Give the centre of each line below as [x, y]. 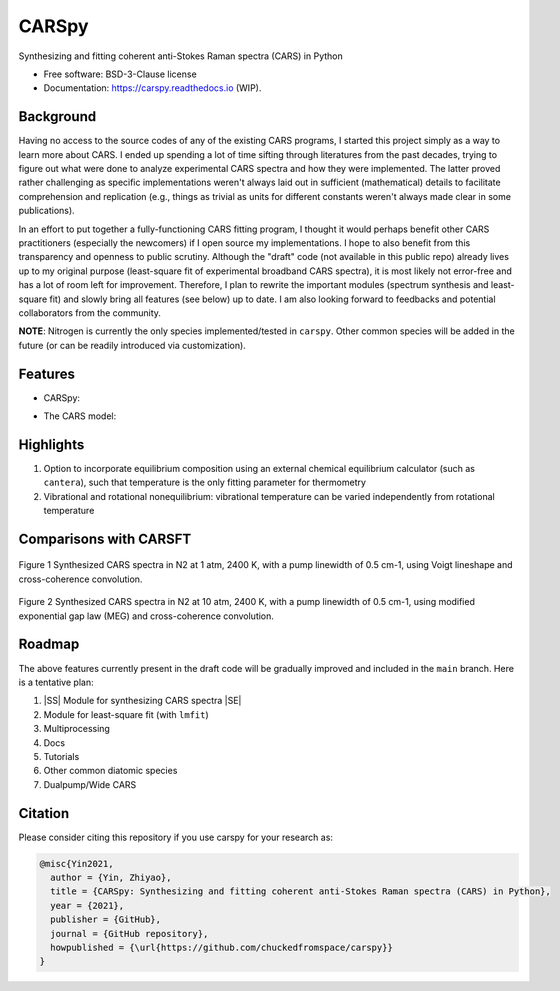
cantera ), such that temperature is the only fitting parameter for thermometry [205, 482]
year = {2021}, [87, 905]
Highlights [51, 444]
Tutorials [61, 756]
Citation [44, 813]
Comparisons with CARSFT [105, 538]
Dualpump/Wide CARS [90, 784]
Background [57, 116]
